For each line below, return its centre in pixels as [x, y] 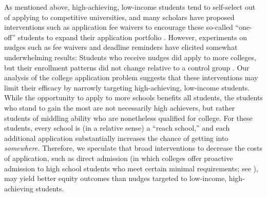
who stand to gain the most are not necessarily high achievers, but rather [120, 107]
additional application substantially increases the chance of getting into [116, 138]
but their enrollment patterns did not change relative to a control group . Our [127, 67]
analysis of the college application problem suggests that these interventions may [131, 77]
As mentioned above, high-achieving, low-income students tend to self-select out [130, 7]
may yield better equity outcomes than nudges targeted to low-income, [116, 178]
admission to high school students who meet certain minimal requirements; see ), [131, 168]
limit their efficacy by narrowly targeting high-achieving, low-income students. [127, 87]
